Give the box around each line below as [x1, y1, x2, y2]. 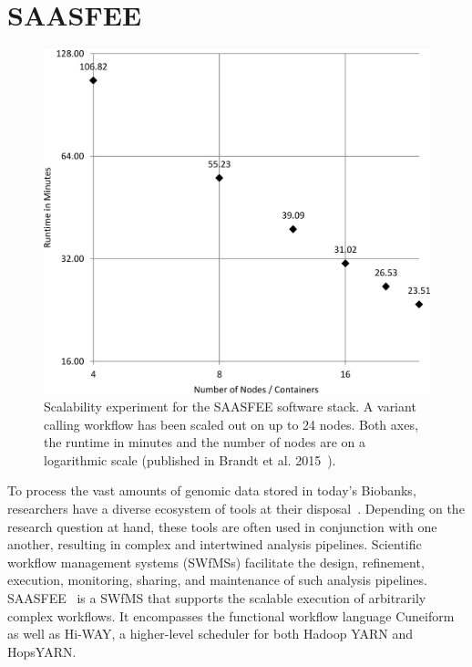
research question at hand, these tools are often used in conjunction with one [7, 516, 437, 536]
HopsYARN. [7, 641, 77, 661]
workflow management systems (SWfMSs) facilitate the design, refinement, [7, 552, 425, 571]
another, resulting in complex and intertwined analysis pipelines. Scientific [7, 535, 422, 554]
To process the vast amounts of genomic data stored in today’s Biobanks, [7, 481, 416, 500]
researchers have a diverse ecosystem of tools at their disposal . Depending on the [7, 499, 465, 518]
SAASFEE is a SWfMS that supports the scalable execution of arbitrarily [7, 589, 426, 608]
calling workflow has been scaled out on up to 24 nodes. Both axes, [44, 414, 418, 433]
